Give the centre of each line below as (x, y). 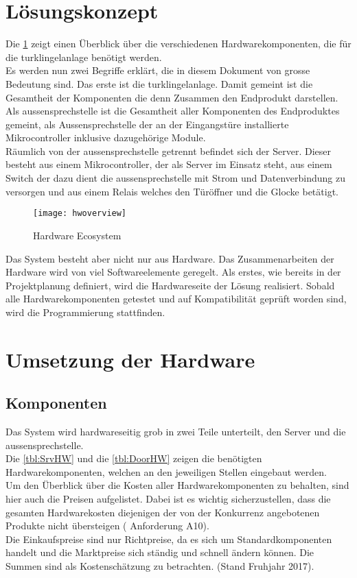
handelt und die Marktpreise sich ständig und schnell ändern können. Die (160, 552)
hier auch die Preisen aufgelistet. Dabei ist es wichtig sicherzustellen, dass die (168, 499)
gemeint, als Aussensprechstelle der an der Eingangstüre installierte (147, 124)
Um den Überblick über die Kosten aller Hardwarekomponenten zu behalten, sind (177, 485)
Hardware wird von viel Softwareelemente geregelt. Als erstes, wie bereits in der (173, 272)
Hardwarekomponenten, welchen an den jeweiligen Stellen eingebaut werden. (166, 471)
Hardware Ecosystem (77, 235)
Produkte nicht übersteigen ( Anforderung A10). (107, 526)
